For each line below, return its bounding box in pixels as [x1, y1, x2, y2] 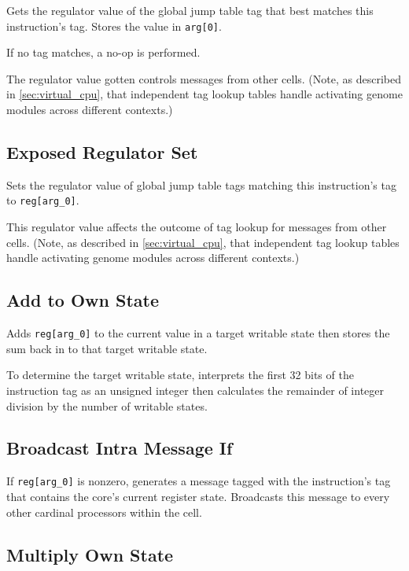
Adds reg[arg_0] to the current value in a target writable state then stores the [6, 325, 390, 341]
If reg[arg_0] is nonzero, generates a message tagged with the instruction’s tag [6, 473, 391, 489]
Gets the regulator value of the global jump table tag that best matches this [6, 2, 374, 18]
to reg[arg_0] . [6, 192, 79, 208]
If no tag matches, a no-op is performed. [6, 44, 201, 61]
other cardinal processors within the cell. [6, 503, 202, 520]
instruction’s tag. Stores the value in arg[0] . [6, 17, 222, 34]
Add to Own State [6, 288, 160, 312]
